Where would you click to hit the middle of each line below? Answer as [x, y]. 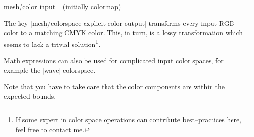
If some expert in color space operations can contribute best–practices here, [128, 120]
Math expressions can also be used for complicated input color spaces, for [114, 60]
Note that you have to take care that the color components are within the [115, 86]
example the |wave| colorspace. [50, 70]
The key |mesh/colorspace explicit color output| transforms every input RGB [119, 23]
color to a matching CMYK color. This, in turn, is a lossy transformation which [124, 33]
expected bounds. [30, 96]
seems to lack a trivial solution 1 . [52, 43]
